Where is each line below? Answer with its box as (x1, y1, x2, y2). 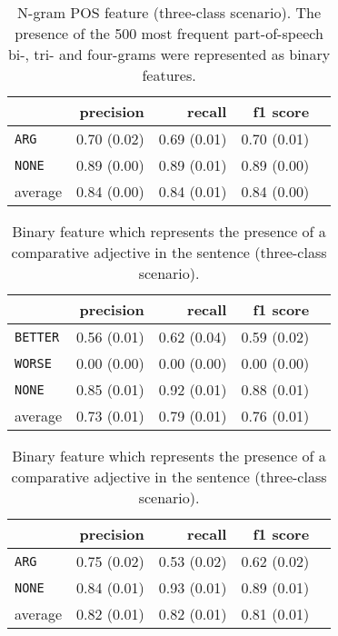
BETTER (15, 329, 60, 344)
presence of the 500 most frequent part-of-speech (15, 23, 323, 44)
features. (142, 65, 196, 85)
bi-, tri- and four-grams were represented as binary (7, 44, 331, 65)
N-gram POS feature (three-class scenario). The (17, 2, 322, 23)
